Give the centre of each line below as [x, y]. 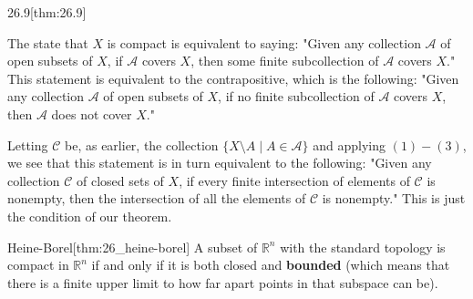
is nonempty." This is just [394, 198]
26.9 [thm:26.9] [47, 12]
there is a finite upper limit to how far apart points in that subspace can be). [223, 282]
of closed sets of [120, 180]
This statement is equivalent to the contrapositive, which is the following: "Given [233, 78]
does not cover [92, 113]
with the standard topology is [363, 247]
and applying [349, 144]
